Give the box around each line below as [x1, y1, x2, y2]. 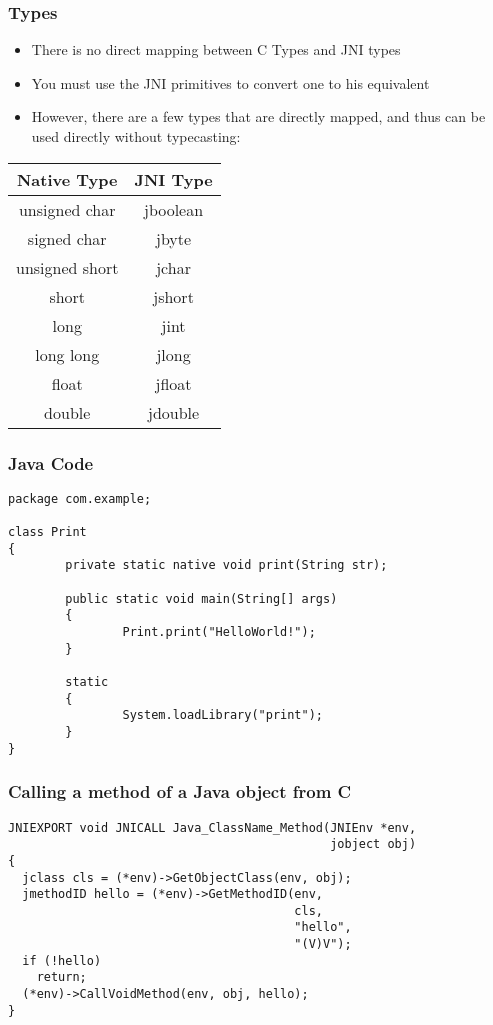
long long [35, 342, 100, 366]
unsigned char [18, 197, 116, 221]
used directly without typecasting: [31, 126, 241, 146]
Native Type [16, 167, 118, 191]
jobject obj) [330, 837, 417, 852]
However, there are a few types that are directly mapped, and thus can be [31, 106, 486, 127]
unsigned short [16, 255, 119, 279]
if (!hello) [22, 953, 102, 968]
